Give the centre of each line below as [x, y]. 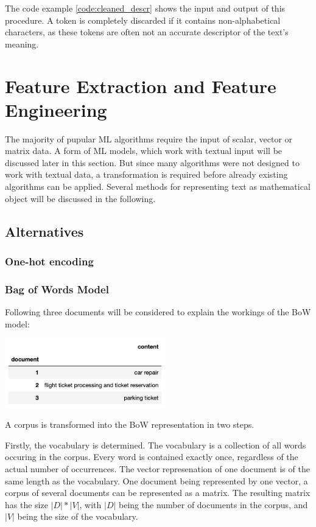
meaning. [22, 44]
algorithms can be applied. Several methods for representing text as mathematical [158, 187]
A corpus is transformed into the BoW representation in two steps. [130, 424]
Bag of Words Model [57, 289]
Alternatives [44, 231]
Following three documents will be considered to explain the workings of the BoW [158, 312]
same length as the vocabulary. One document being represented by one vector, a [156, 480]
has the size [26, 504]
